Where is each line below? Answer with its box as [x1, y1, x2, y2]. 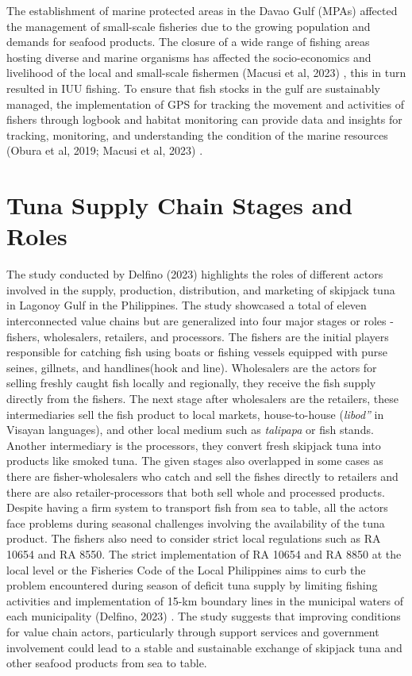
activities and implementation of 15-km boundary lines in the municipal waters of [6, 592, 404, 609]
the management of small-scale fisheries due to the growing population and [6, 17, 371, 34]
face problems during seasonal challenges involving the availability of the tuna [6, 514, 385, 531]
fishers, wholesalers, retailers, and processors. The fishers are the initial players [6, 328, 389, 344]
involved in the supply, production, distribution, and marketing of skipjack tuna [6, 281, 395, 298]
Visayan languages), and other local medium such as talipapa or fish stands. [6, 421, 374, 438]
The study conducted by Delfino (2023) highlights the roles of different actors [6, 266, 383, 282]
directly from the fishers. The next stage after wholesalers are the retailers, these [6, 390, 399, 406]
